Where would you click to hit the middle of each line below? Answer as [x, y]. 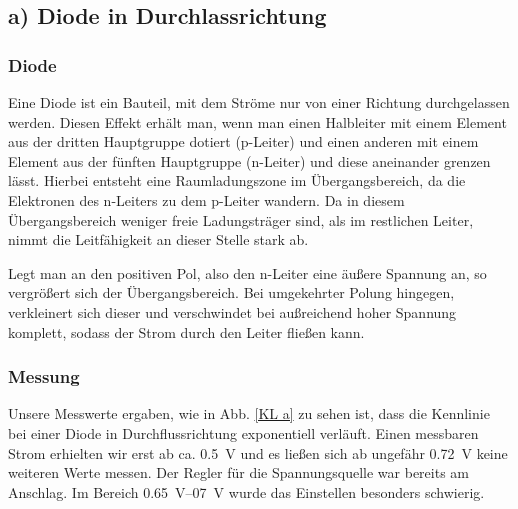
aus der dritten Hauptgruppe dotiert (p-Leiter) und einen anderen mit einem [243, 141]
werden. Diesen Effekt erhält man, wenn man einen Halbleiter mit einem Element [257, 121]
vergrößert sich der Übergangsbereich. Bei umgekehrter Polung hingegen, [231, 292]
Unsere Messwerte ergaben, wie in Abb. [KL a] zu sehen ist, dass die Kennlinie [249, 413]
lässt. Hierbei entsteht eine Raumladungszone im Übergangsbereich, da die [237, 180]
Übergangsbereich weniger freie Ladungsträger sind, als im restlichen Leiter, [241, 219]
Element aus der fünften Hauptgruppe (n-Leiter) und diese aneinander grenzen [249, 160]
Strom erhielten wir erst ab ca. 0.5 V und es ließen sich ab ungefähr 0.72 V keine [258, 452]
